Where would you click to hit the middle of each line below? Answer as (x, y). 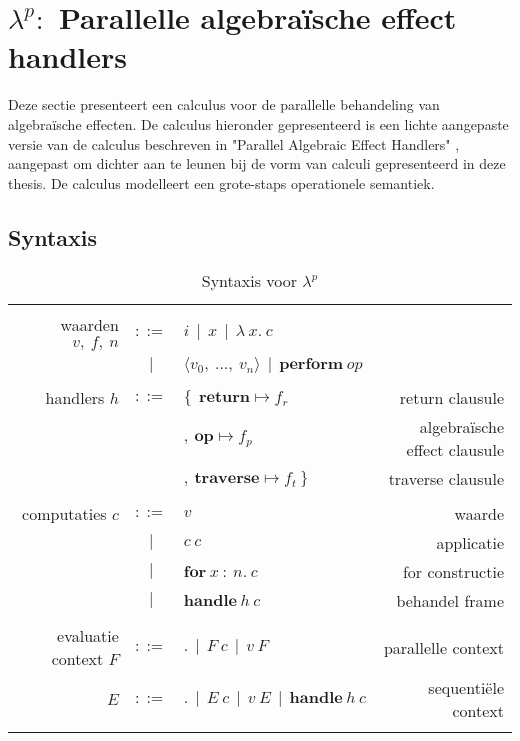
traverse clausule (446, 479)
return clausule (451, 398)
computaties (64, 514)
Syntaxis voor (249, 281)
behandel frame (450, 601)
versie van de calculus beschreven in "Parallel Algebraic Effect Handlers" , (234, 143)
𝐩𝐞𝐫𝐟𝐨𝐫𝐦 (311, 364)
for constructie (453, 572)
